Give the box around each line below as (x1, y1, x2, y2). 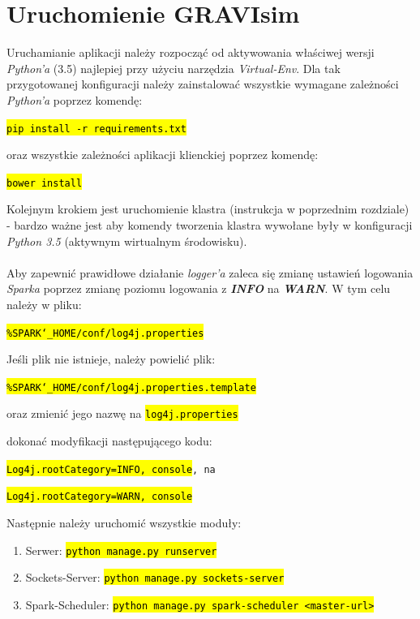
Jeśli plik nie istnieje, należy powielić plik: (6, 350, 216, 368)
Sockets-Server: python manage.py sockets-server (25, 569, 285, 586)
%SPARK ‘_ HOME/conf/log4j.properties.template (6, 381, 256, 393)
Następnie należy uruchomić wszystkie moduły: (6, 514, 242, 531)
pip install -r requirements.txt (6, 123, 186, 135)
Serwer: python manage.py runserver (25, 541, 217, 558)
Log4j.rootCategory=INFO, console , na (6, 463, 216, 475)
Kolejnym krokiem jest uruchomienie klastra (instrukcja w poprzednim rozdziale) (6, 200, 409, 217)
